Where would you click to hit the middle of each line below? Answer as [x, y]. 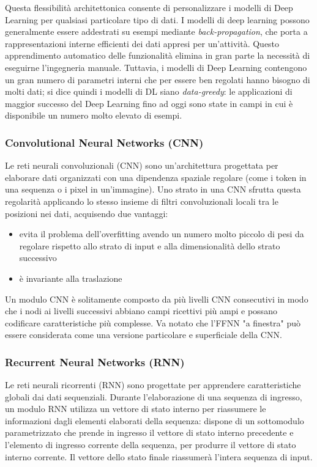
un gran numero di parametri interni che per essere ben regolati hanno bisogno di [158, 79]
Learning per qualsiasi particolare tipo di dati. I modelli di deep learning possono [157, 19]
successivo [38, 258]
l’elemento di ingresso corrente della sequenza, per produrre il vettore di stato [151, 445]
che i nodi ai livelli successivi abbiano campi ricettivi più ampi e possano [141, 311]
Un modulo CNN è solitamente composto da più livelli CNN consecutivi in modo [157, 299]
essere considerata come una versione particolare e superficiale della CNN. [144, 335]
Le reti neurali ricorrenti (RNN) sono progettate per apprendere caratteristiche [153, 385]
